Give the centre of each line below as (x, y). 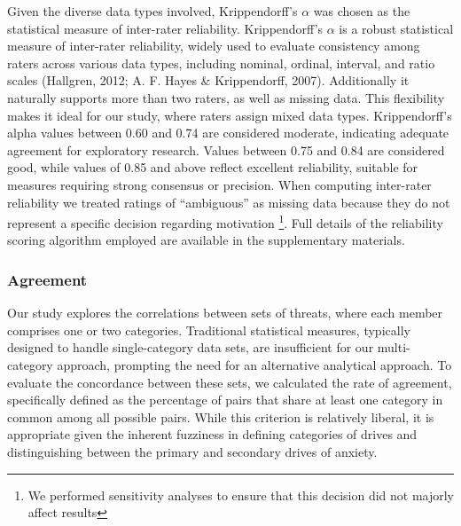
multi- (394, 347)
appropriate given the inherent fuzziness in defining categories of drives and (212, 434)
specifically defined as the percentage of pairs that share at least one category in (225, 400)
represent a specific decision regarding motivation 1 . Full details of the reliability (225, 221)
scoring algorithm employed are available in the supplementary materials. (206, 240)
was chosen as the (362, 11)
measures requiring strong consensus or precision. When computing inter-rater (219, 184)
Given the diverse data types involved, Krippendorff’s (152, 11)
